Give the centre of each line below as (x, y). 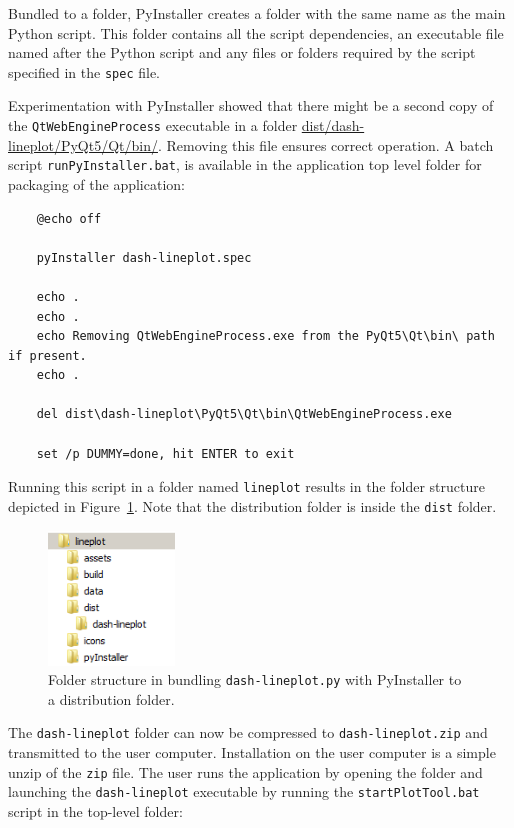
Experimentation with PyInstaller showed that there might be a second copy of (251, 105)
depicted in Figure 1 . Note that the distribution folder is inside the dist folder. (252, 505)
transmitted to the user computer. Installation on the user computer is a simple (252, 752)
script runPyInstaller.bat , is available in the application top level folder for (245, 164)
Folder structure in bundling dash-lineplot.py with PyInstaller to (255, 679)
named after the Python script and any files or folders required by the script (242, 52)
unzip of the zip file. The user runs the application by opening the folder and (245, 771)
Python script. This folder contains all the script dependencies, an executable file (256, 32)
